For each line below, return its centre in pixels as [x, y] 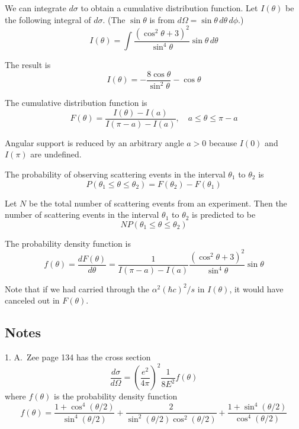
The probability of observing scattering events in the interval [115, 174]
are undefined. [56, 154]
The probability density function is [68, 243]
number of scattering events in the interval [82, 214]
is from [162, 19]
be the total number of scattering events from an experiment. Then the [158, 203]
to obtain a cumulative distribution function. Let [169, 8]
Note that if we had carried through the [77, 288]
